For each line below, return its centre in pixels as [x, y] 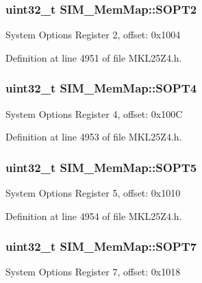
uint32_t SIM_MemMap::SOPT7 [101, 246]
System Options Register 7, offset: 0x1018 [93, 272]
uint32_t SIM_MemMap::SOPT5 [101, 167]
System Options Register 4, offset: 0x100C [94, 113]
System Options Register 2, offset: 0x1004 [93, 35]
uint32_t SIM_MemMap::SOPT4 [101, 88]
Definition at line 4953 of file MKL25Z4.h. [94, 137]
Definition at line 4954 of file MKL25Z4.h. [94, 216]
